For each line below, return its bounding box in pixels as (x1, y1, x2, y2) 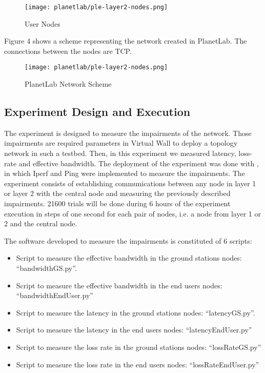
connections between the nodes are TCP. (4, 45, 132, 56)
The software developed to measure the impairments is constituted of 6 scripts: (4, 235, 252, 246)
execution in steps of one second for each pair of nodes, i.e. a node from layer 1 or (4, 208, 261, 219)
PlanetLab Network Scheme (25, 78, 112, 89)
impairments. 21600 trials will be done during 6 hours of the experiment (4, 198, 231, 209)
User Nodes (25, 18, 60, 29)
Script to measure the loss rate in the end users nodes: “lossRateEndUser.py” (16, 359, 259, 369)
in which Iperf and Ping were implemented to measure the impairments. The (4, 168, 245, 179)
